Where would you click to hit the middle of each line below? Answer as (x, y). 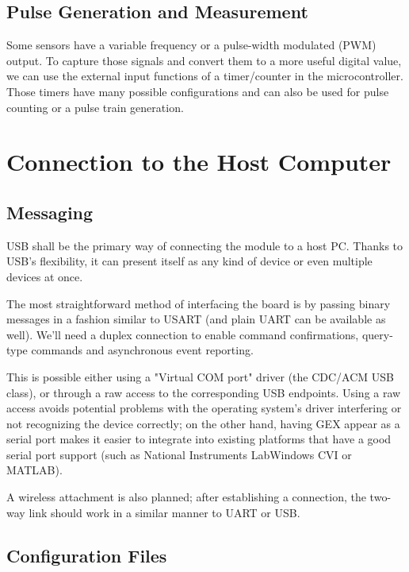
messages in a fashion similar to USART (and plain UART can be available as (196, 319)
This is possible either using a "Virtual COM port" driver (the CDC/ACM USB (201, 376)
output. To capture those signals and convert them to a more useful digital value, (204, 60)
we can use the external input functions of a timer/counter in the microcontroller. (205, 76)
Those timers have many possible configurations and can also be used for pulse (198, 91)
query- (377, 334)
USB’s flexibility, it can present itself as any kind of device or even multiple (189, 261)
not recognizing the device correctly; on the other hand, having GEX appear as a (203, 423)
